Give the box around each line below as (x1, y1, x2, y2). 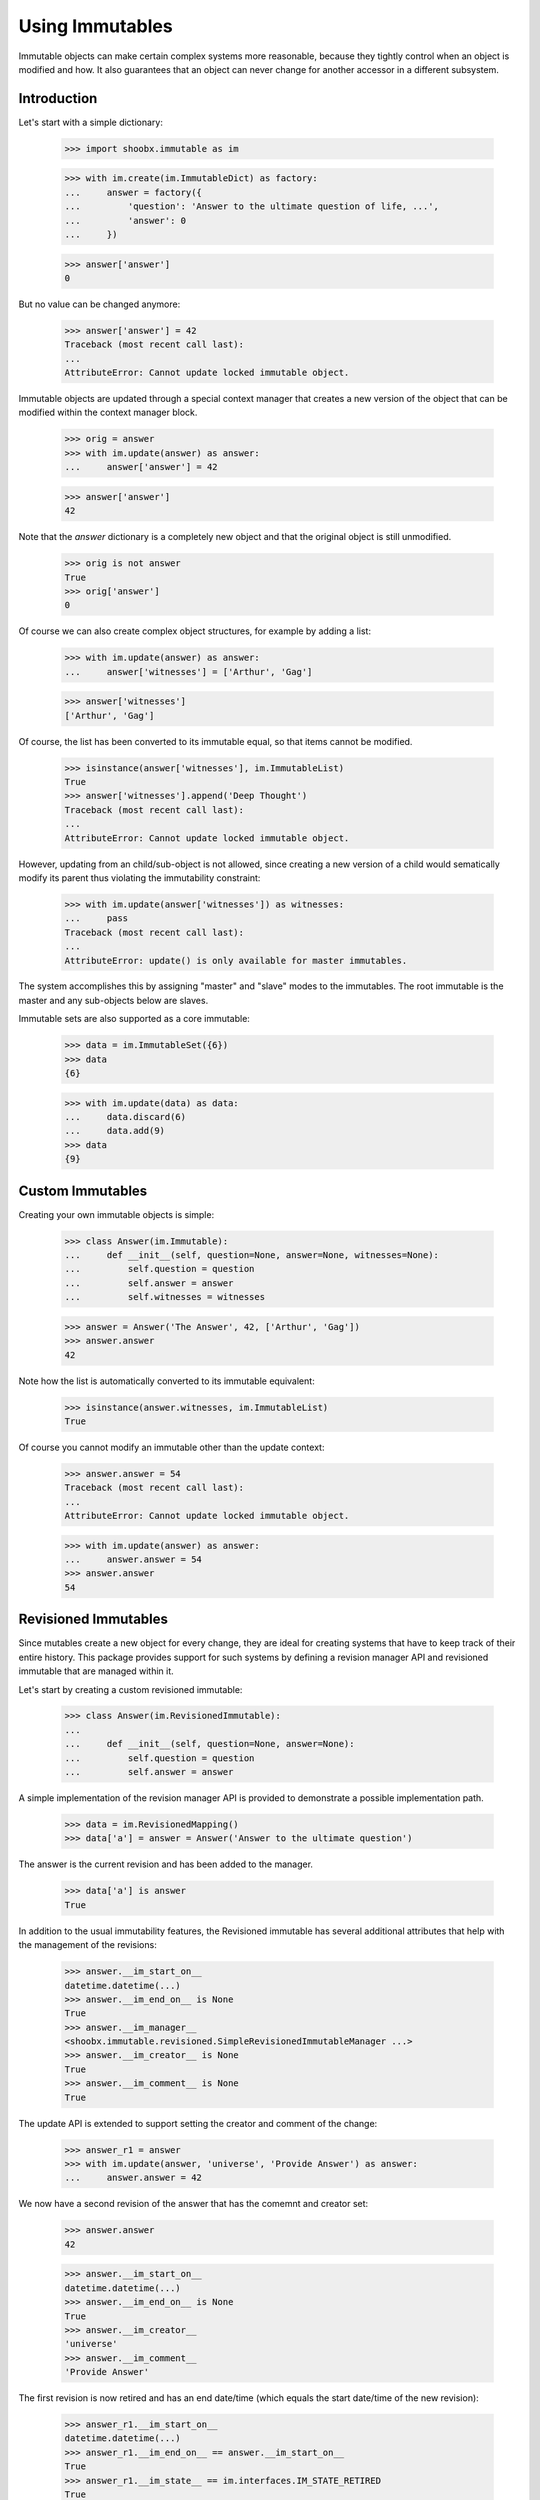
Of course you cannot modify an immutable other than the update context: (18, 1441, 325, 1453)
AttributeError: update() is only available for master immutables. (64, 955, 408, 966)
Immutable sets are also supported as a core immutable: (18, 1013, 250, 1025)
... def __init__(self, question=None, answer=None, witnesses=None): (64, 1250, 440, 1261)
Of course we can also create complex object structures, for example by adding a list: (18, 625, 372, 637)
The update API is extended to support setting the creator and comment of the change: (18, 2117, 378, 2129)
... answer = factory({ (64, 186, 202, 198)
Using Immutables (18, 15, 174, 37)
